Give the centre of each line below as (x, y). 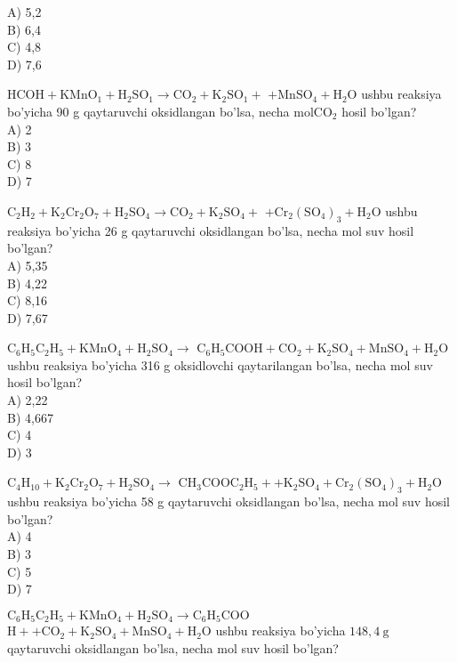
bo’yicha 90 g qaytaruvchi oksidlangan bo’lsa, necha (148, 111)
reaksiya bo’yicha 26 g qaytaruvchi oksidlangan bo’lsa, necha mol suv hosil (211, 230)
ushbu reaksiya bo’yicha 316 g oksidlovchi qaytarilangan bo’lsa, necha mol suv (220, 364)
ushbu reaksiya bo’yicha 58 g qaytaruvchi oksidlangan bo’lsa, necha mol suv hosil (228, 501)
